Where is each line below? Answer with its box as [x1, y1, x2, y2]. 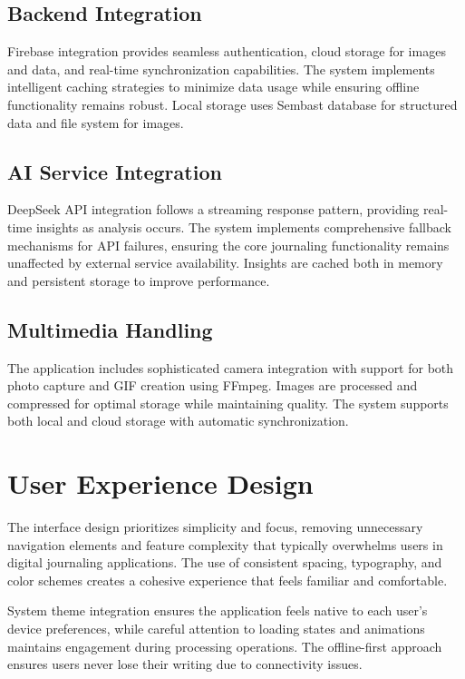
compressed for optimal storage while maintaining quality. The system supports [7, 393, 449, 412]
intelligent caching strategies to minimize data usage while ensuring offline [7, 77, 420, 96]
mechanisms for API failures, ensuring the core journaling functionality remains [7, 235, 450, 254]
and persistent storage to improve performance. [7, 271, 270, 290]
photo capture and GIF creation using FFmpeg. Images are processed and [7, 376, 418, 395]
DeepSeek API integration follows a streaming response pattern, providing [7, 200, 420, 219]
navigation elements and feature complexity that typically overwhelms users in [7, 535, 443, 554]
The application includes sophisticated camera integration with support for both [7, 358, 454, 377]
